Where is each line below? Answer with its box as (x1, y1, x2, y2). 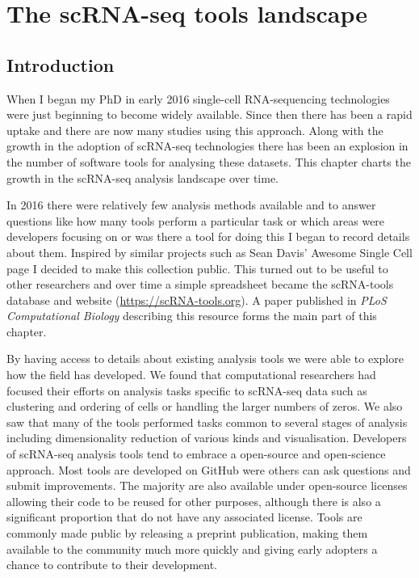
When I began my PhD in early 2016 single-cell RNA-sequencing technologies (6, 90, 390, 107)
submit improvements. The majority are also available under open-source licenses (6, 477, 408, 494)
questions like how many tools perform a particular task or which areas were (6, 212, 385, 229)
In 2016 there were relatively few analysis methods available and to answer (6, 196, 376, 213)
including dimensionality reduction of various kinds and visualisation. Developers (6, 429, 407, 446)
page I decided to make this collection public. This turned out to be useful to (6, 259, 388, 276)
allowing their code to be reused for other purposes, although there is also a (6, 492, 381, 509)
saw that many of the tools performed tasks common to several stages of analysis (6, 413, 408, 430)
